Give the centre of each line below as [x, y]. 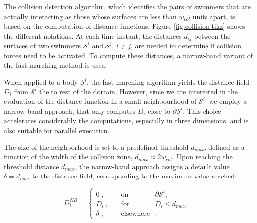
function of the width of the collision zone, [68, 156]
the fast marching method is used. [56, 65]
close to [159, 111]
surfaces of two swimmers [43, 46]
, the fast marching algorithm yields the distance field [168, 82]
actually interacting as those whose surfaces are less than [90, 16]
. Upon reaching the [202, 156]
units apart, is [214, 16]
